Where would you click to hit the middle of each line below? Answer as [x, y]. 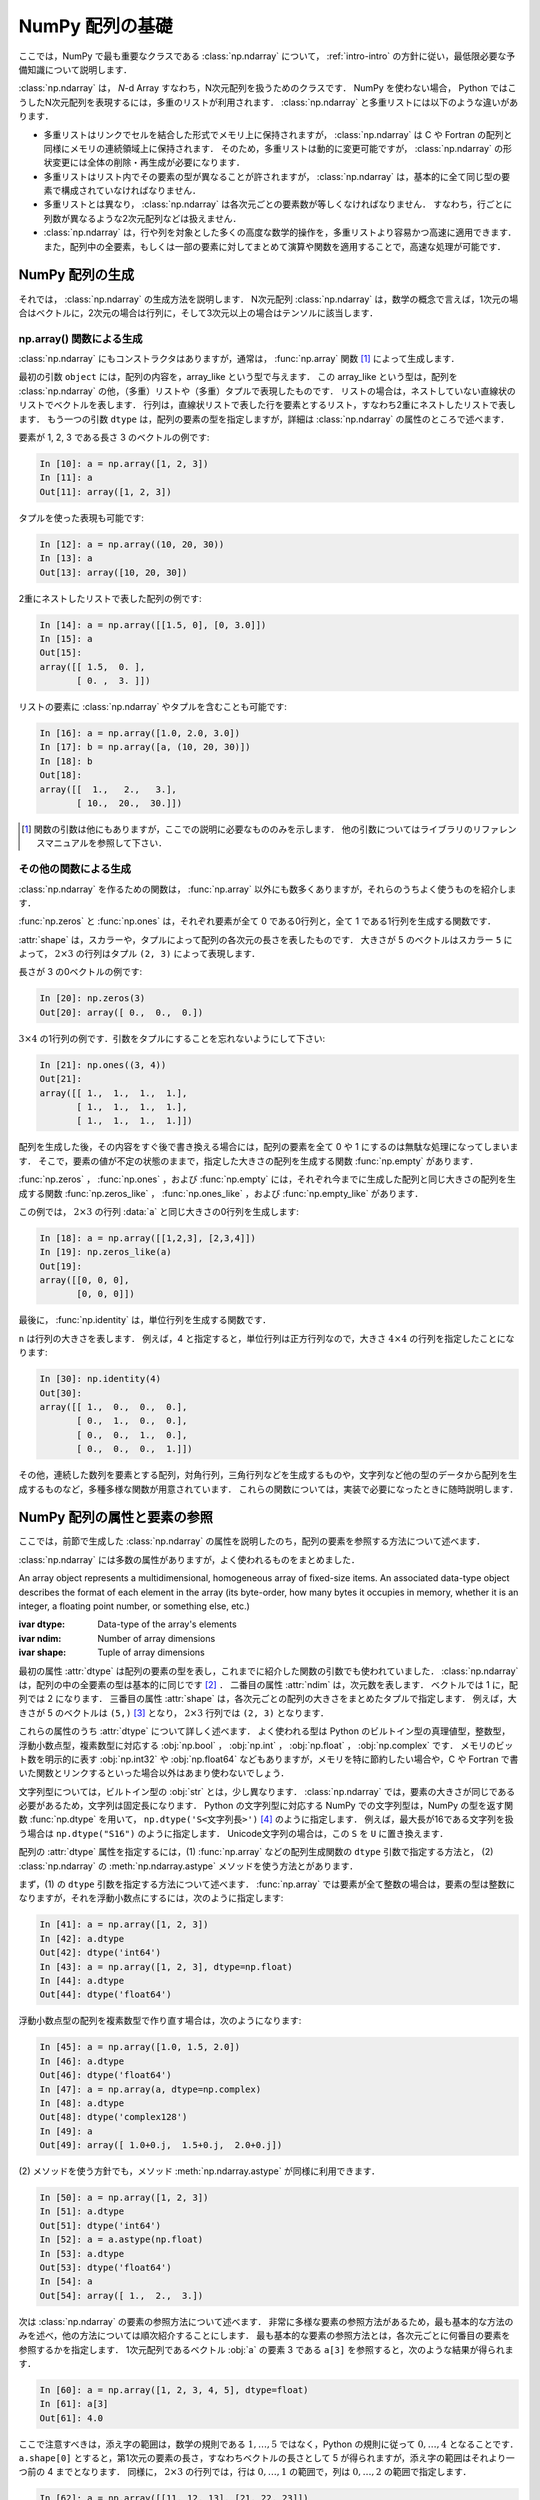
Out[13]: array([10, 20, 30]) [113, 572]
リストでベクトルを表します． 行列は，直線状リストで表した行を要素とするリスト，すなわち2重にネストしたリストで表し [267, 405]
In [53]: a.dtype [82, 2253]
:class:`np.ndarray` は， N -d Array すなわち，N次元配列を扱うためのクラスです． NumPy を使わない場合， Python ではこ [267, 88]
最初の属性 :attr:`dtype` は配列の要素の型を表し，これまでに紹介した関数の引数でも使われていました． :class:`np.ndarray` [268, 1671]
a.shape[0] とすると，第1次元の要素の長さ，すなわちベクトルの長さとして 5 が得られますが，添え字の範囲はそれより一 [266, 2458]
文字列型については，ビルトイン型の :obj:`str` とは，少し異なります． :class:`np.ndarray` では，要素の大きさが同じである [267, 1791]
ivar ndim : [40, 1638]
